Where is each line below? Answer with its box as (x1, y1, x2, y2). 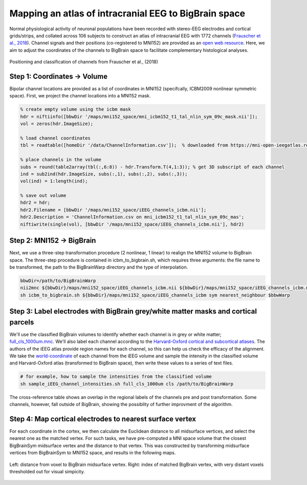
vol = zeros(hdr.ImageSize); (20, 121, 94, 127)
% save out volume (20, 193, 67, 198)
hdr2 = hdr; (20, 200, 51, 206)
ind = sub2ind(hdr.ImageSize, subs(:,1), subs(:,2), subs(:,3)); (20, 171, 188, 177)
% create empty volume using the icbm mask (20, 107, 131, 112)
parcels (9, 318, 34, 327)
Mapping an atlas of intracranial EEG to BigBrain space (9, 8, 246, 19)
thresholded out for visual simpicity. (9, 468, 85, 474)
